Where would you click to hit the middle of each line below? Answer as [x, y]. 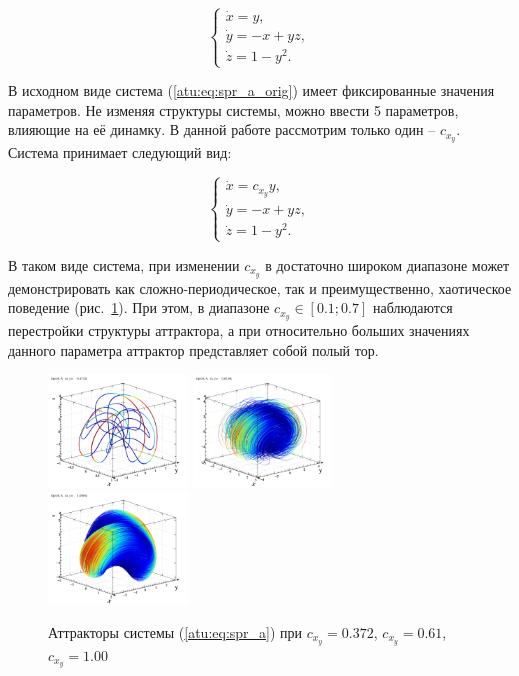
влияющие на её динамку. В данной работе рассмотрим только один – [222, 129]
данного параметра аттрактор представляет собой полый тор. [193, 349]
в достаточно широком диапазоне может [387, 264]
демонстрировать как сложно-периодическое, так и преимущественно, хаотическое [260, 287]
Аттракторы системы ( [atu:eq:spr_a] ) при [175, 631]
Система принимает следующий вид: [120, 152]
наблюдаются [412, 307]
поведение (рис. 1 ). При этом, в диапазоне [139, 307]
